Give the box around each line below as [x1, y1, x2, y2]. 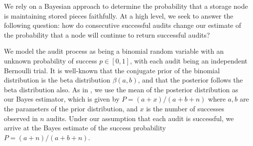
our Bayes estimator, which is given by [4, 94, 120, 104]
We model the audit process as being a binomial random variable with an [4, 46, 224, 56]
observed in [4, 113, 38, 123]
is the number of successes [146, 103, 224, 113]
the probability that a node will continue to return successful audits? [4, 29, 210, 40]
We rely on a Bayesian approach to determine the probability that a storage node [4, 1, 248, 11]
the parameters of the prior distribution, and [4, 103, 138, 113]
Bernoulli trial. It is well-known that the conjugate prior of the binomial [4, 65, 220, 75]
